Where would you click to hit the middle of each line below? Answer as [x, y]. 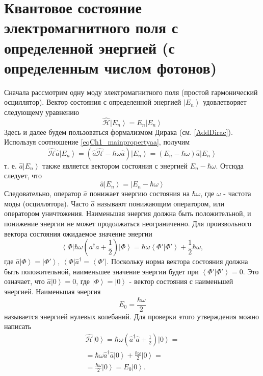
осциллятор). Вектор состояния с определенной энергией [93, 102]
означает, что [24, 281]
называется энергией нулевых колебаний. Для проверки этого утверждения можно [132, 316]
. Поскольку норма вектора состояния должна [177, 261]
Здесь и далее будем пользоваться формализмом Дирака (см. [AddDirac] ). [119, 132]
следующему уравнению [42, 112]
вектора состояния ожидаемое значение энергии [78, 233]
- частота [237, 193]
